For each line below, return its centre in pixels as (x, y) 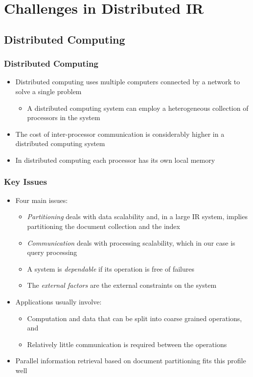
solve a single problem (48, 91)
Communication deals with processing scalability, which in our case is (131, 242)
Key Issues (26, 182)
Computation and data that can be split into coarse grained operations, (135, 318)
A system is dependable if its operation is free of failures (111, 268)
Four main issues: (42, 200)
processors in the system (64, 117)
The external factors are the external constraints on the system (122, 285)
